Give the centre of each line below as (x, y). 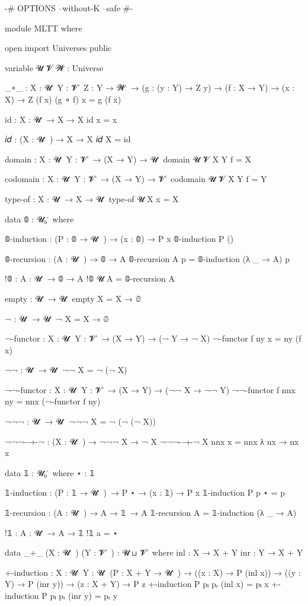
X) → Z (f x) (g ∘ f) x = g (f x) (63, 99)
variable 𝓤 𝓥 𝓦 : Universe (54, 67)
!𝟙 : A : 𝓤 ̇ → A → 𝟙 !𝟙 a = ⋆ (61, 532)
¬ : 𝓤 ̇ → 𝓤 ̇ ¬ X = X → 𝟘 (57, 318)
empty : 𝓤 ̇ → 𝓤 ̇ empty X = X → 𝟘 (73, 298)
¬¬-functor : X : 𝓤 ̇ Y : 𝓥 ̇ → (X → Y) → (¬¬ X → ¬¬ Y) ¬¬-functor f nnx (150, 389)
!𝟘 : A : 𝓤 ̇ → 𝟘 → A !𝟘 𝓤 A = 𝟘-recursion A (90, 278)
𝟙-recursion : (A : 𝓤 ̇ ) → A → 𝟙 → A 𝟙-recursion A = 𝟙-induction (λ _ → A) (151, 513)
